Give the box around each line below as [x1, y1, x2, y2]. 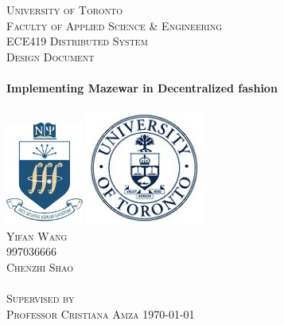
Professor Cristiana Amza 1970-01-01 [6, 305, 195, 322]
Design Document [6, 48, 95, 65]
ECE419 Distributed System [6, 33, 148, 49]
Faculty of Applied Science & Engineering [6, 17, 223, 33]
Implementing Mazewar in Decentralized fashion [6, 79, 278, 96]
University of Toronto [6, 2, 123, 18]
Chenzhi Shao [6, 259, 74, 276]
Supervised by [6, 290, 75, 307]
